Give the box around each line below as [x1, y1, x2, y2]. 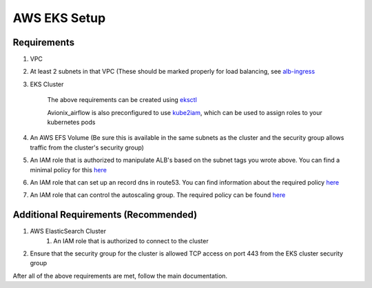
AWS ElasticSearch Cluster [30, 227, 107, 236]
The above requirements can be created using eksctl [47, 96, 198, 104]
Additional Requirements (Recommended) [12, 209, 198, 220]
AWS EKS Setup [12, 10, 106, 25]
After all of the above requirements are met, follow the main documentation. [12, 271, 227, 280]
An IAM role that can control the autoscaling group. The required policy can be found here [30, 191, 286, 199]
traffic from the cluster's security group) [30, 143, 145, 152]
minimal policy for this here [30, 165, 107, 174]
